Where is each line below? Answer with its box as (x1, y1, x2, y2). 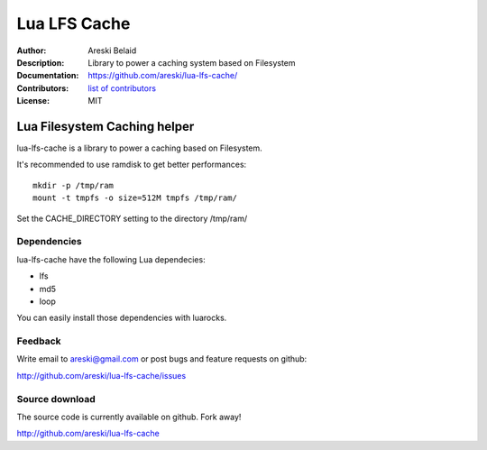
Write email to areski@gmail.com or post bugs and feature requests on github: (16, 354, 308, 364)
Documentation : (16, 70, 79, 81)
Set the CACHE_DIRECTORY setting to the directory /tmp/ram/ (16, 213, 248, 224)
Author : (16, 45, 47, 56)
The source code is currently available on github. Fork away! (16, 411, 242, 422)
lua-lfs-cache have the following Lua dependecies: (16, 253, 207, 265)
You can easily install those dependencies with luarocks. (16, 312, 227, 324)
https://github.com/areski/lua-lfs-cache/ (87, 70, 238, 81)
